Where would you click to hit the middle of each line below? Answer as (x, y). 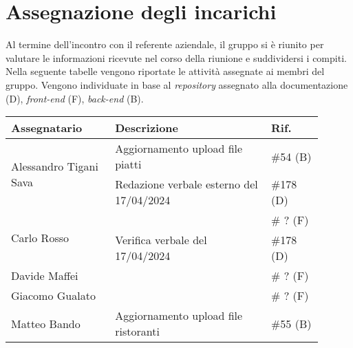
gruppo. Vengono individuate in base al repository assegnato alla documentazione (177, 84)
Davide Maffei (45, 276)
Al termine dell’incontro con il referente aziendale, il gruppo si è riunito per (165, 44)
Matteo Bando (46, 323)
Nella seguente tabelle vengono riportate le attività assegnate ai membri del (165, 71)
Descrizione (147, 128)
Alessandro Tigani (55, 166)
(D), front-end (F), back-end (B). (75, 98)
